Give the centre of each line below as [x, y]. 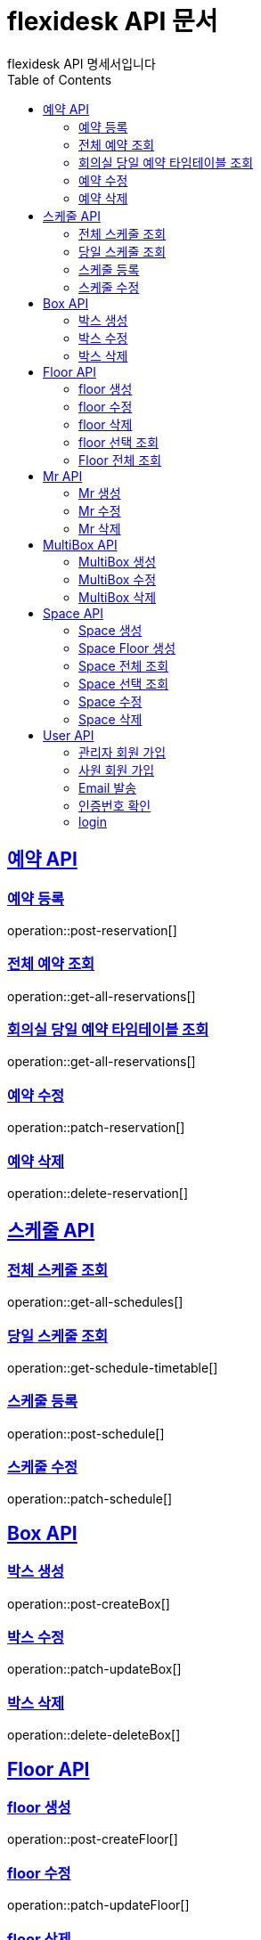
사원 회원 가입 [117, 770]
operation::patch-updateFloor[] [98, 1905]
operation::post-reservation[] [92, 930]
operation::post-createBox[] [89, 1603]
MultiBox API [80, 544]
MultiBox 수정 [118, 579]
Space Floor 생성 [127, 648]
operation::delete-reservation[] [98, 1193]
